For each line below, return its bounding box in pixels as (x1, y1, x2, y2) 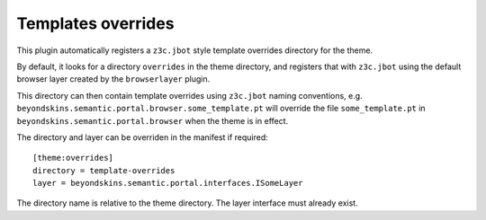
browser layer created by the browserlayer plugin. (16, 74, 211, 84)
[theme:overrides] (32, 153, 114, 163)
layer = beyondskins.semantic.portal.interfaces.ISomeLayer (32, 178, 303, 189)
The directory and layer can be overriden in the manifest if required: (16, 131, 269, 143)
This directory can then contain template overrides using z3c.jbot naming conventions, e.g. (16, 90, 364, 101)
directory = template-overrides (32, 165, 175, 175)
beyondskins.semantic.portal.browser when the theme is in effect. (16, 115, 289, 126)
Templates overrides (16, 13, 175, 33)
